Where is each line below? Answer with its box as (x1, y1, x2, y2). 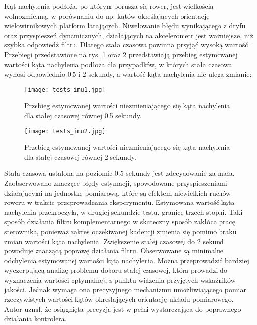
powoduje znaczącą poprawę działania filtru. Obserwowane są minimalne (4, 245, 224, 256)
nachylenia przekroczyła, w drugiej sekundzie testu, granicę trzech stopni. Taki (4, 206, 243, 217)
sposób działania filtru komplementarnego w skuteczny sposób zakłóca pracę (4, 216, 236, 227)
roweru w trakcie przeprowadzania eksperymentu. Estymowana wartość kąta (4, 197, 235, 207)
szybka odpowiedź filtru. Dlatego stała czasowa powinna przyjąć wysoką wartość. (4, 40, 250, 50)
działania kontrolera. (4, 313, 67, 324)
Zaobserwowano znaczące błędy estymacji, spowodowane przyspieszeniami (4, 178, 227, 188)
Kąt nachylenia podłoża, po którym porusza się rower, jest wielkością (4, 1, 214, 11)
